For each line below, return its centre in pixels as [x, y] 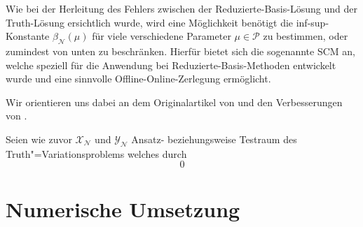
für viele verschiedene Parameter [162, 36]
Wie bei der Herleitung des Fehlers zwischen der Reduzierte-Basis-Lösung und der [181, 8]
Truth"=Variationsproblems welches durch [96, 153]
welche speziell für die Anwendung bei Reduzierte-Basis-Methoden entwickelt [171, 65]
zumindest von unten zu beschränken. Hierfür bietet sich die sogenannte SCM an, [180, 51]
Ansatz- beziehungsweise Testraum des [214, 139]
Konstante [28, 36]
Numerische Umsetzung [123, 208]
